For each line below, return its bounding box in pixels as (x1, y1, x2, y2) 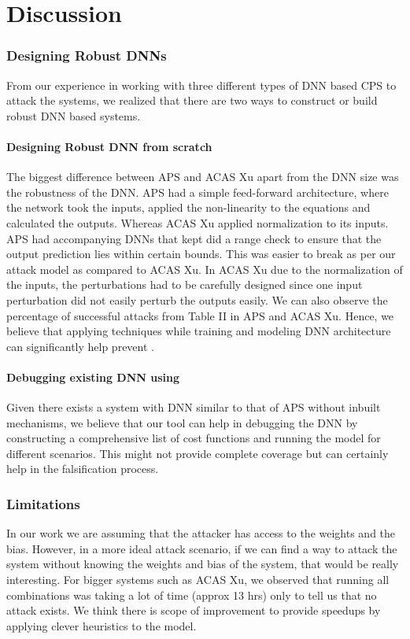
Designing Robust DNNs (6, 46, 167, 65)
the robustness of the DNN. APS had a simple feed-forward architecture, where (6, 183, 389, 200)
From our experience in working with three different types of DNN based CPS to (6, 76, 397, 93)
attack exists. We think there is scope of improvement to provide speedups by (6, 602, 381, 619)
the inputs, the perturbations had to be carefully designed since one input (6, 276, 363, 293)
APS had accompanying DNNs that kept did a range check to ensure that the (6, 230, 382, 246)
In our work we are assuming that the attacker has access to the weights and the (6, 525, 396, 541)
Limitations (6, 493, 80, 513)
